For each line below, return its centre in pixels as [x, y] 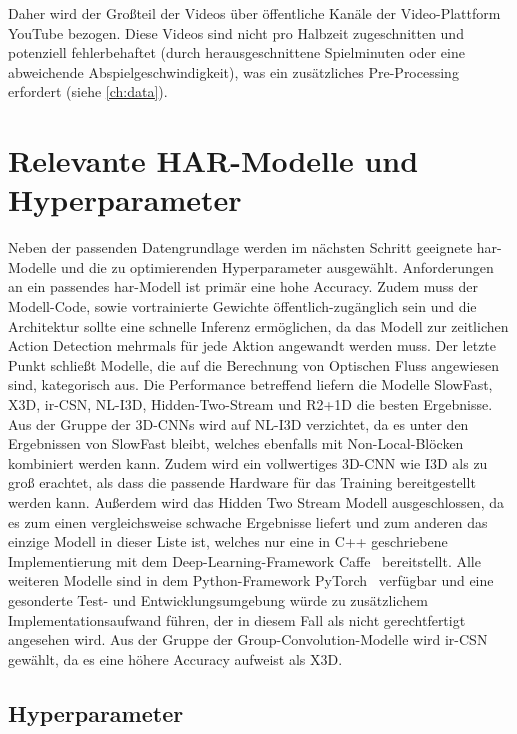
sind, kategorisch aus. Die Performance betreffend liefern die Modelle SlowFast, [250, 384]
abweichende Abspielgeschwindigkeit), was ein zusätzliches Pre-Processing [233, 71]
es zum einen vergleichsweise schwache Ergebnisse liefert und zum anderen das [248, 521]
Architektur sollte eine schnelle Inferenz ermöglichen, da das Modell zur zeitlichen [258, 325]
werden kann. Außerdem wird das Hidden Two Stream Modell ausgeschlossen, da [256, 502]
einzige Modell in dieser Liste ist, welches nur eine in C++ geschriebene [228, 541]
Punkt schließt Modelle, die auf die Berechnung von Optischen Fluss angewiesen [254, 364]
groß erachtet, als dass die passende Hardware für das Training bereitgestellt [242, 482]
